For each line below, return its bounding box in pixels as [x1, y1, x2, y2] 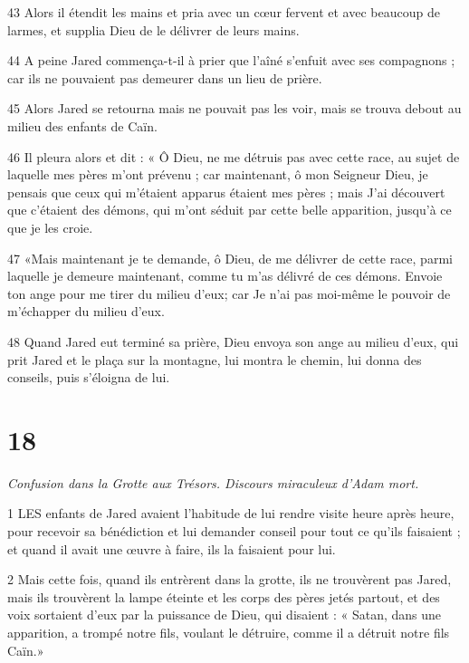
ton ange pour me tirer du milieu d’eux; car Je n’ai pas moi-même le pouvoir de [7, 283, 451, 303]
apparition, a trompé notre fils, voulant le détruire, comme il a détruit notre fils [7, 622, 450, 641]
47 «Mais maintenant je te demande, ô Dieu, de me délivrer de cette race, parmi [7, 248, 453, 267]
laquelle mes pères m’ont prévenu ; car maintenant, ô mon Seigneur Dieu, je [7, 165, 428, 184]
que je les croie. [7, 217, 93, 236]
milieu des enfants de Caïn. [7, 116, 158, 135]
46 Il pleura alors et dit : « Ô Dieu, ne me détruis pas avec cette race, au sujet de [7, 147, 460, 166]
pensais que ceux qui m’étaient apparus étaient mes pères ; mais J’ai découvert [7, 182, 445, 201]
